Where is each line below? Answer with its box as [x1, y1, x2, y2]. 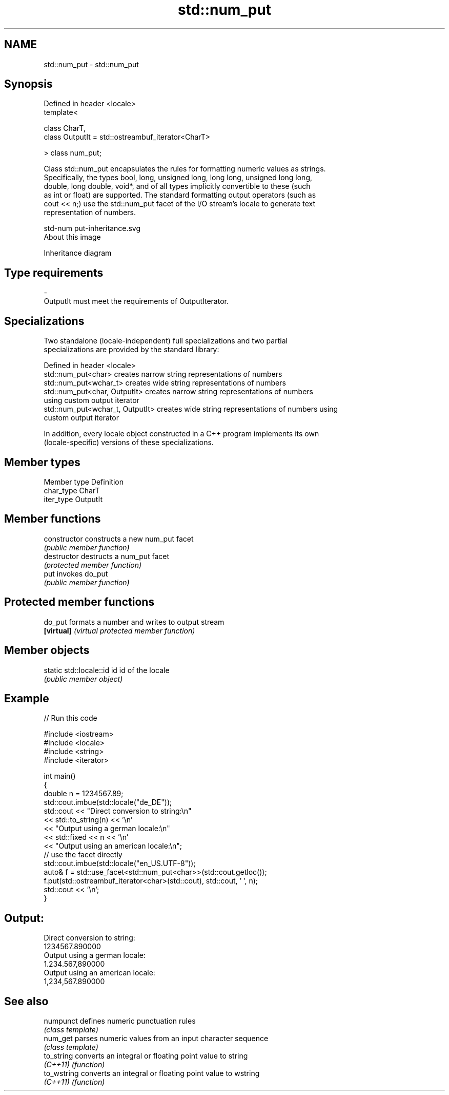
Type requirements [4, 266, 104, 279]
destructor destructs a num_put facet [44, 551, 170, 561]
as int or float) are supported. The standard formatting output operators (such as [44, 190, 316, 200]
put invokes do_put [44, 569, 108, 578]
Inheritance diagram [44, 248, 112, 258]
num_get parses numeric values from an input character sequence [44, 1034, 269, 1043]
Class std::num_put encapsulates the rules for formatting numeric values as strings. [44, 164, 326, 174]
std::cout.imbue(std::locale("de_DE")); [44, 798, 172, 807]
